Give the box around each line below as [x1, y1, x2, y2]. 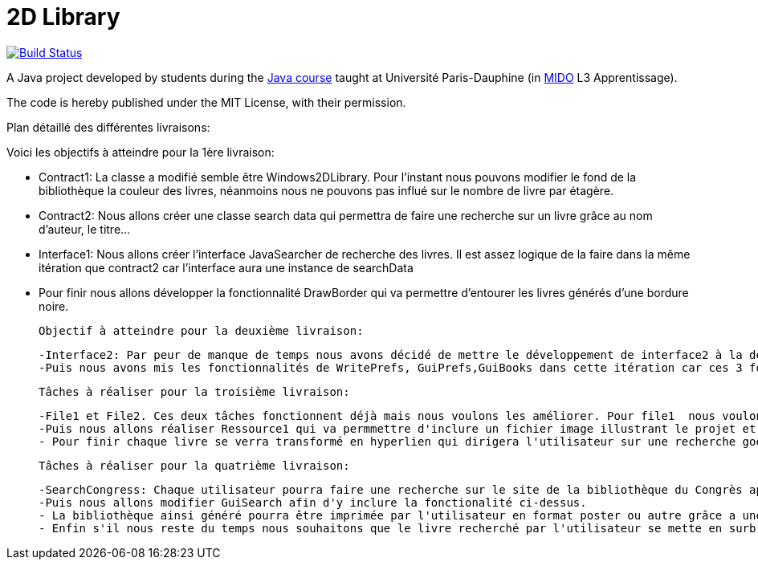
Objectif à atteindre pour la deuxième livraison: [39, 324, 364, 337]
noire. [39, 299, 69, 313]
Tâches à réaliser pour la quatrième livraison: [39, 458, 350, 472]
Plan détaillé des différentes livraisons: [6, 120, 210, 134]
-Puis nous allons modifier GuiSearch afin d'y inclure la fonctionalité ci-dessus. [39, 495, 587, 509]
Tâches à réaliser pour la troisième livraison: [39, 385, 350, 398]
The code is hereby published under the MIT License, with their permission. [6, 95, 406, 109]
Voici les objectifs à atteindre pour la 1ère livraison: [6, 145, 275, 159]
